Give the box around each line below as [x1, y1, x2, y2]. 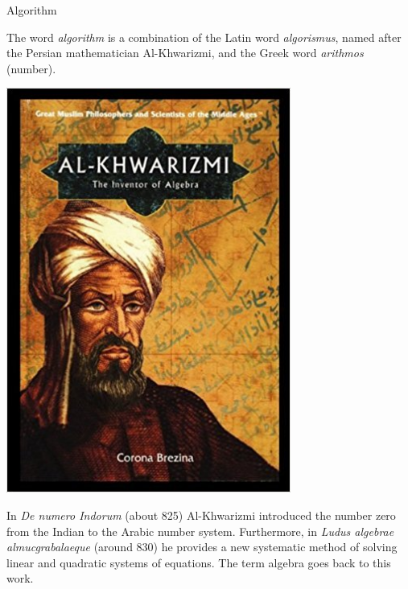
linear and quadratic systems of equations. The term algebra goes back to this [6, 554, 391, 570]
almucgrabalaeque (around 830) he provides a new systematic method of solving [6, 538, 398, 555]
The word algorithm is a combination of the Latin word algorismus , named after [6, 28, 402, 45]
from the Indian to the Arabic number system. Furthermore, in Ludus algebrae [6, 522, 394, 539]
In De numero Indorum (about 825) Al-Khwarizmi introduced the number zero [6, 506, 396, 523]
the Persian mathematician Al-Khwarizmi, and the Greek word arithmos [6, 44, 364, 61]
